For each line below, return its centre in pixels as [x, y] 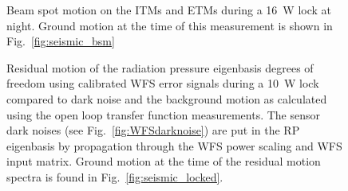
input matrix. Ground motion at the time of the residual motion [164, 161]
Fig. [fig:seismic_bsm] [61, 41]
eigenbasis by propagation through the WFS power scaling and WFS [174, 145]
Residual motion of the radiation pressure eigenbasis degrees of [160, 67]
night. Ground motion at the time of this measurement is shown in [170, 25]
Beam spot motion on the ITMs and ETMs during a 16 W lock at [169, 10]
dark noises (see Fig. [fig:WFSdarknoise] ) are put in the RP [153, 130]
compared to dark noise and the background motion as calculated [167, 98]
